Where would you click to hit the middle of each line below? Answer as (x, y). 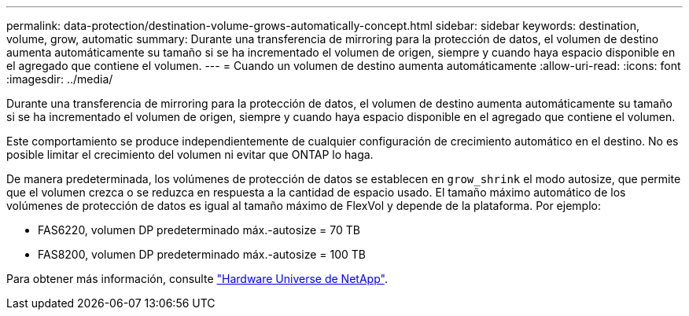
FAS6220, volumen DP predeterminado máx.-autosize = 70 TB (199, 230)
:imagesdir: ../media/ (60, 79)
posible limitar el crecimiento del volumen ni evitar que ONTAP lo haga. (190, 154)
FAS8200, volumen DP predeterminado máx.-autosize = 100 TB (202, 254)
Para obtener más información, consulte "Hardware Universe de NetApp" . (197, 279)
